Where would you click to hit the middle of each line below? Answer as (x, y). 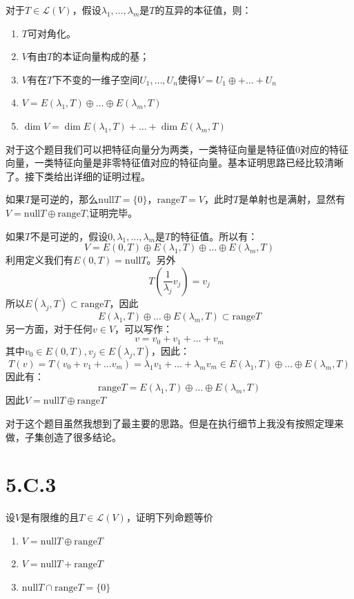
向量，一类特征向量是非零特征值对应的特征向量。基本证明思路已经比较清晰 (175, 163)
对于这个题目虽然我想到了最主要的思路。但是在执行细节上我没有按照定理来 (175, 423)
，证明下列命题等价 (169, 517)
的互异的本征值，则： (203, 10)
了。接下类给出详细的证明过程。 (78, 176)
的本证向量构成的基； (101, 56)
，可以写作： (144, 328)
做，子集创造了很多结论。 (63, 436)
